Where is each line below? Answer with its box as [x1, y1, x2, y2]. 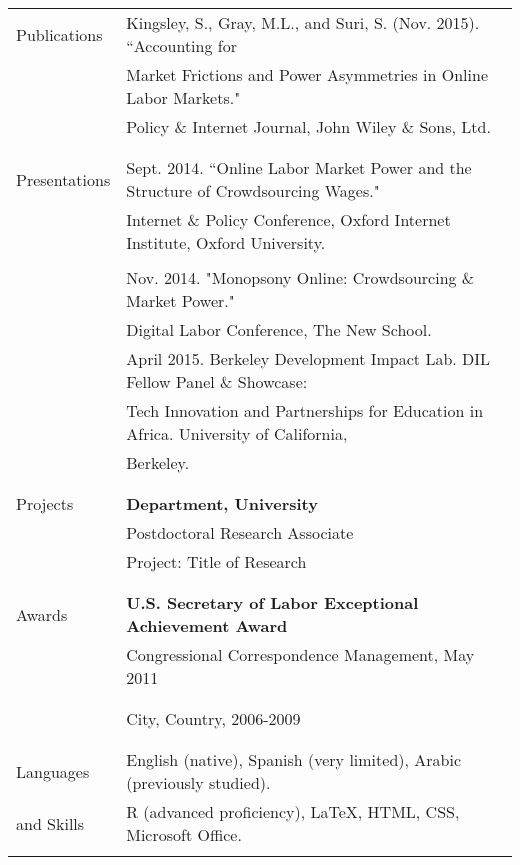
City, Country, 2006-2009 [126, 707, 301, 730]
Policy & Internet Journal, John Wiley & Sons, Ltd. [126, 115, 491, 138]
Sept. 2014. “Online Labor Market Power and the [126, 156, 472, 179]
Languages [16, 759, 90, 783]
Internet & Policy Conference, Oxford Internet [126, 208, 451, 231]
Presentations [16, 167, 111, 191]
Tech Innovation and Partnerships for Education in [126, 399, 484, 422]
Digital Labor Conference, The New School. [126, 318, 432, 341]
